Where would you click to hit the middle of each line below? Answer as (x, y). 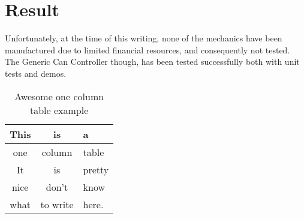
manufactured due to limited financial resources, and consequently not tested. (148, 49)
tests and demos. (36, 73)
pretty (96, 169)
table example (59, 110)
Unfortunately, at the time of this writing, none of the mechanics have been (144, 38)
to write (57, 204)
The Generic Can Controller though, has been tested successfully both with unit (152, 61)
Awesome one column (59, 96)
